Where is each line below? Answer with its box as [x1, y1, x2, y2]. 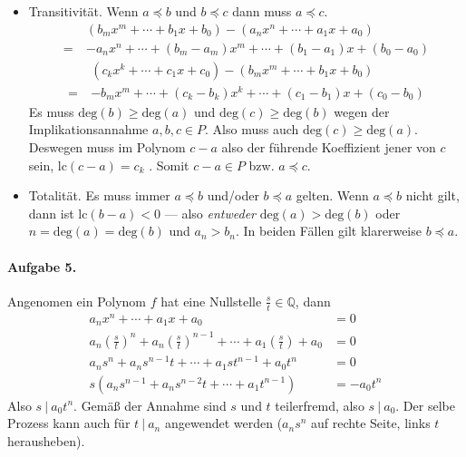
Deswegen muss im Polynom [28, 137, 186, 156]
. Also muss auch [205, 120, 299, 139]
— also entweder [164, 203, 256, 222]
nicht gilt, [405, 186, 460, 205]
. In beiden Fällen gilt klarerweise [235, 221, 422, 240]
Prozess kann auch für [7, 413, 131, 433]
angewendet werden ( [164, 413, 283, 433]
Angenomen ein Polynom [7, 291, 147, 310]
